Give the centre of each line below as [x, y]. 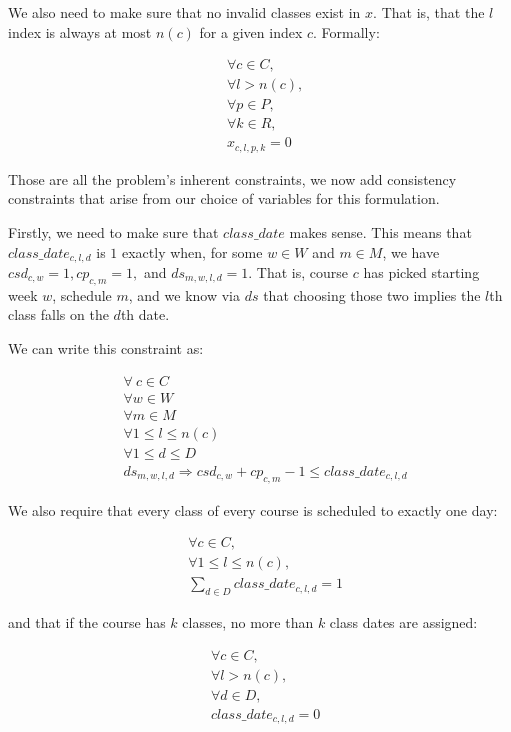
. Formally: [346, 31]
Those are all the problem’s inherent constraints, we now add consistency [232, 178]
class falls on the [58, 314]
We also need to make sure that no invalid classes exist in [184, 12]
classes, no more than [248, 622]
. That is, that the [429, 12]
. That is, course [298, 272]
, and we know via [184, 294]
